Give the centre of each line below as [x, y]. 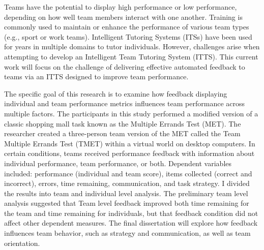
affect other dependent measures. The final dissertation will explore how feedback [131, 223]
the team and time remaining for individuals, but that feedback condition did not [131, 213]
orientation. [22, 243]
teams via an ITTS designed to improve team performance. [96, 76]
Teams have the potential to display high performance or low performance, [121, 7]
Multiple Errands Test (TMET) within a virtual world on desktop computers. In [130, 143]
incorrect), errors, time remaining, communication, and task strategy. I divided [127, 183]
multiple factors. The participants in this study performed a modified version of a [131, 113]
